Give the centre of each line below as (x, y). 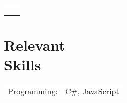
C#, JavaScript (92, 91)
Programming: (33, 91)
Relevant (34, 45)
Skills (23, 64)
